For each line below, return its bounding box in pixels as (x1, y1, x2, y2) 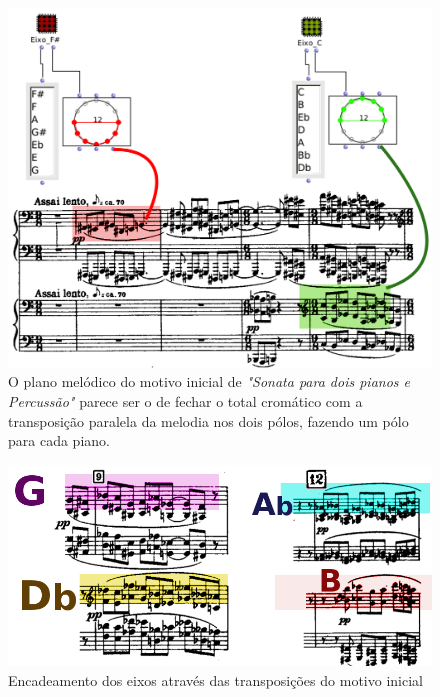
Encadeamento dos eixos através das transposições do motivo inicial (8, 669, 423, 690)
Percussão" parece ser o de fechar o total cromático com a (8, 391, 363, 411)
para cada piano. (8, 430, 110, 451)
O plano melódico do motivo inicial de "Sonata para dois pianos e (8, 371, 410, 392)
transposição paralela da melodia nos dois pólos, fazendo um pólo (8, 410, 409, 431)
